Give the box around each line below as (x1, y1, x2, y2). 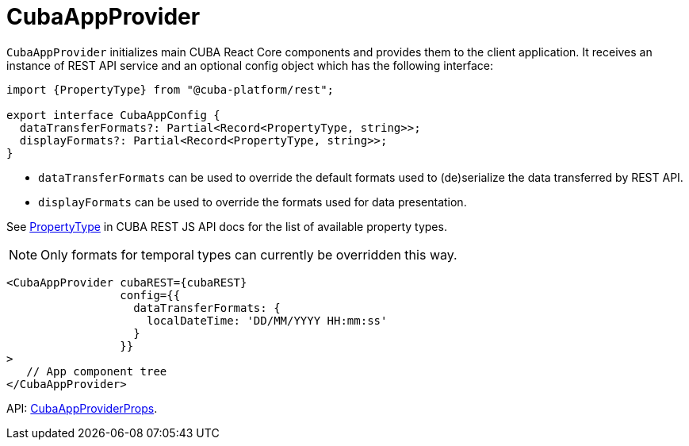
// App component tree (26, 364, 167, 378)
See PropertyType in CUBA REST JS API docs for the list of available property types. (6, 219, 447, 233)
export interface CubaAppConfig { (6, 108, 220, 121)
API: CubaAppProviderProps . (6, 401, 158, 415)
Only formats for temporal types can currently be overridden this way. (40, 246, 457, 263)
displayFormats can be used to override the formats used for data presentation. (38, 194, 467, 209)
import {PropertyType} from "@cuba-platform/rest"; (6, 83, 335, 96)
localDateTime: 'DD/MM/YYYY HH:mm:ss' (147, 313, 388, 327)
